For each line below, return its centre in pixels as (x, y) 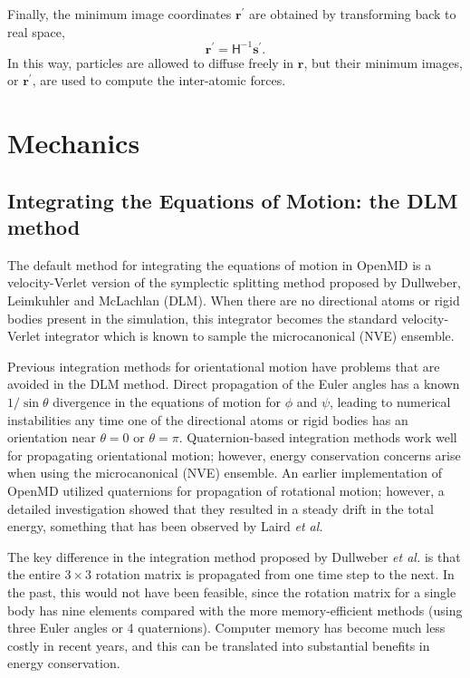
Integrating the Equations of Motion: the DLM (233, 200)
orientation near (52, 437)
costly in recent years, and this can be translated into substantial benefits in (219, 645)
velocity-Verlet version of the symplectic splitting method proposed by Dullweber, (234, 282)
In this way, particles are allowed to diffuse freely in (151, 62)
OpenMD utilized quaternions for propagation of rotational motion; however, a (226, 490)
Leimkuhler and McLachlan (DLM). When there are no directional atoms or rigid (234, 300)
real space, (36, 31)
